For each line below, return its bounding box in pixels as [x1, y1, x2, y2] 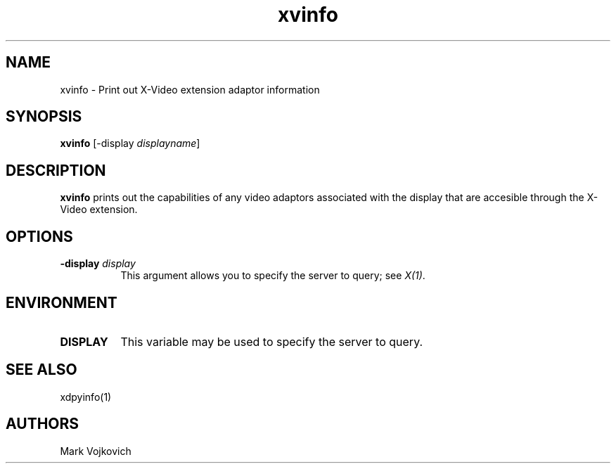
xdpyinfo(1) [60, 390, 112, 403]
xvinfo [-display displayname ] [60, 137, 200, 150]
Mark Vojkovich [60, 444, 131, 457]
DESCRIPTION [6, 161, 106, 179]
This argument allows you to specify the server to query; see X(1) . [120, 269, 425, 282]
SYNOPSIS [6, 108, 82, 126]
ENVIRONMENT [6, 293, 117, 311]
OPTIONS [6, 227, 73, 245]
